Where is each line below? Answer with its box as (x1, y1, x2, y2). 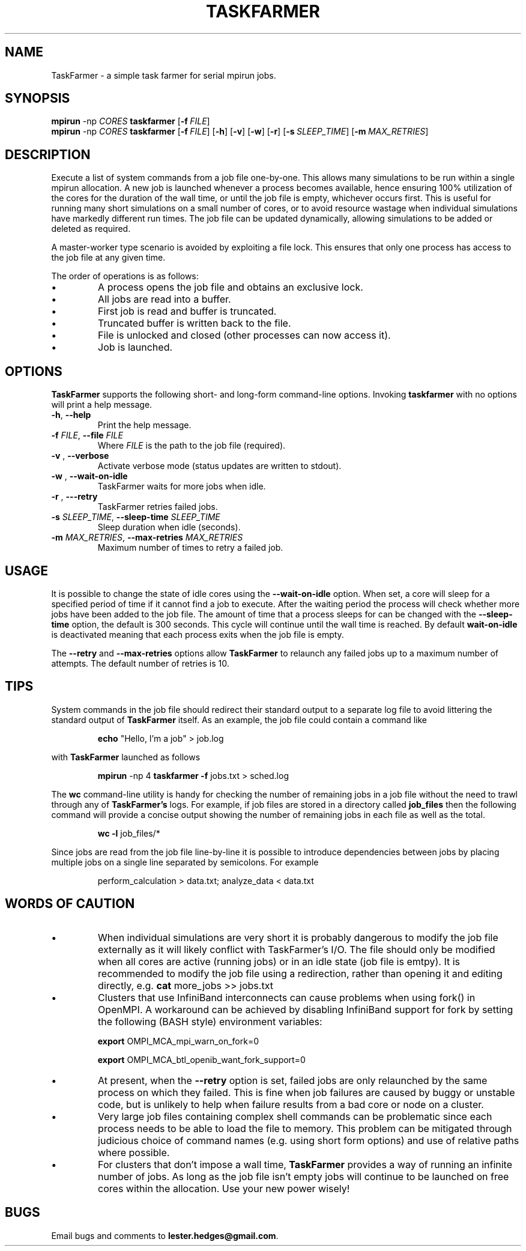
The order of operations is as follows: (51, 271, 199, 282)
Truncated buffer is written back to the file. (98, 317, 291, 330)
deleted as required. (51, 223, 131, 234)
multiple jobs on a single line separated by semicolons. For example (51, 856, 319, 867)
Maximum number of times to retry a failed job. (97, 542, 283, 553)
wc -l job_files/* (97, 828, 160, 838)
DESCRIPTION (5, 147, 91, 162)
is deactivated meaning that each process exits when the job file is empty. (51, 629, 344, 640)
